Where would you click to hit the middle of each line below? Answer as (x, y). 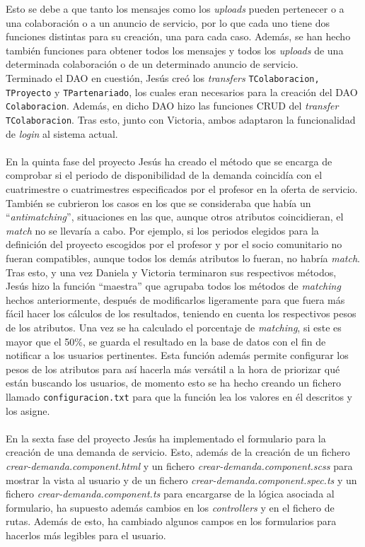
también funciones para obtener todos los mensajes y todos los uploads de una (175, 50)
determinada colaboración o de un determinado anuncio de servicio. (152, 64)
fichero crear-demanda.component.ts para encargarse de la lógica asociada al (170, 494)
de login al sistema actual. (62, 133)
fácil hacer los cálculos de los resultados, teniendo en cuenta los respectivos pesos (181, 313)
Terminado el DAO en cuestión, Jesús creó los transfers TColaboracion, (163, 77)
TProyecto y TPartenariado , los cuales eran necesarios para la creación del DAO (182, 92)
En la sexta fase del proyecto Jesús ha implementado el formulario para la (166, 438)
